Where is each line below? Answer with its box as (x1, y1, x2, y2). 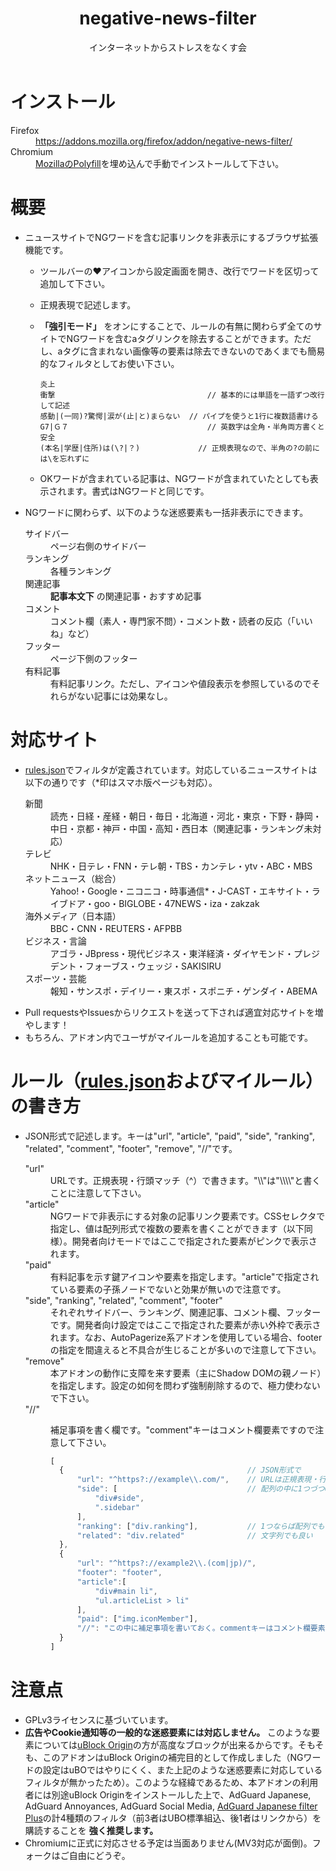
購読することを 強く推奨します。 (24, 1824, 159, 1836)
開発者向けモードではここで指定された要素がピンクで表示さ (71, 1235, 318, 1247)
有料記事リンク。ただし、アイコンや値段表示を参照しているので (49, 677, 312, 689)
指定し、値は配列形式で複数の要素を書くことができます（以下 (49, 1222, 305, 1234)
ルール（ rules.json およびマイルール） (10, 1070, 324, 1092)
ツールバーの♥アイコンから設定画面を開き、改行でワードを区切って (39, 265, 320, 277)
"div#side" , (94, 1493, 145, 1503)
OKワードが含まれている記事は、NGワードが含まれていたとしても (39, 472, 310, 484)
